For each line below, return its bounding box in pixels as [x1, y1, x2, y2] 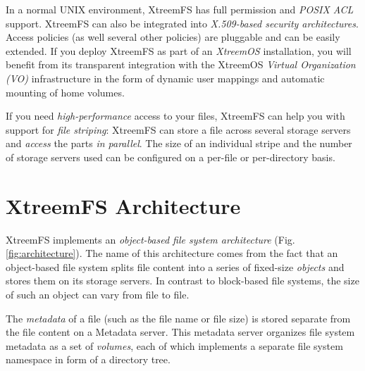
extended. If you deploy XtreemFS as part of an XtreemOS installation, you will [6, 43, 352, 58]
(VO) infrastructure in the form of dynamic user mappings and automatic [6, 70, 325, 85]
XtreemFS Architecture [6, 191, 241, 220]
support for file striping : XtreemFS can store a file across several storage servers [6, 122, 351, 137]
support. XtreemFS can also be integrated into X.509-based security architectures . [6, 15, 359, 30]
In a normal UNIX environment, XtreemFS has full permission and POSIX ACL [6, 2, 354, 16]
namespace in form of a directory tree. [6, 352, 171, 367]
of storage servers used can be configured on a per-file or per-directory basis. [6, 149, 335, 164]
